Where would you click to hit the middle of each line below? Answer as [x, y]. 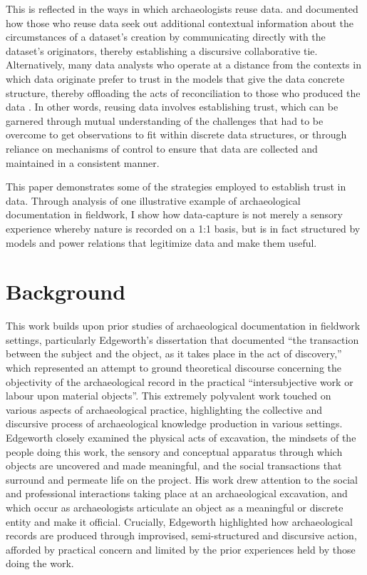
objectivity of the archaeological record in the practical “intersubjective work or [180, 381]
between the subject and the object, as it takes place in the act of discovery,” [174, 353]
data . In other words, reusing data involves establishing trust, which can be [172, 107]
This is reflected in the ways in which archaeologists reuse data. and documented [182, 9]
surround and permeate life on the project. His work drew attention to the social [182, 479]
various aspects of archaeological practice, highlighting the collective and [164, 409]
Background [66, 291]
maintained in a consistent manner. [83, 162]
